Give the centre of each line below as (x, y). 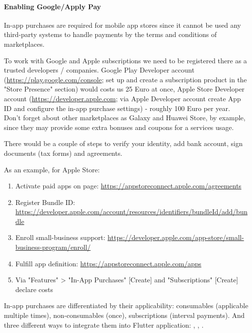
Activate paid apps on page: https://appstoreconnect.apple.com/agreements (128, 186)
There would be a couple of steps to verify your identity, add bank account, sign (123, 143)
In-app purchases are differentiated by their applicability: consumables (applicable (126, 305)
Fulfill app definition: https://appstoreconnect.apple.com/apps (108, 263)
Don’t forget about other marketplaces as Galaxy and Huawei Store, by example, (125, 118)
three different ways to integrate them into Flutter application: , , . (104, 324)
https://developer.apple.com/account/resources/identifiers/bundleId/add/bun (131, 212)
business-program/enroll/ (53, 247)
